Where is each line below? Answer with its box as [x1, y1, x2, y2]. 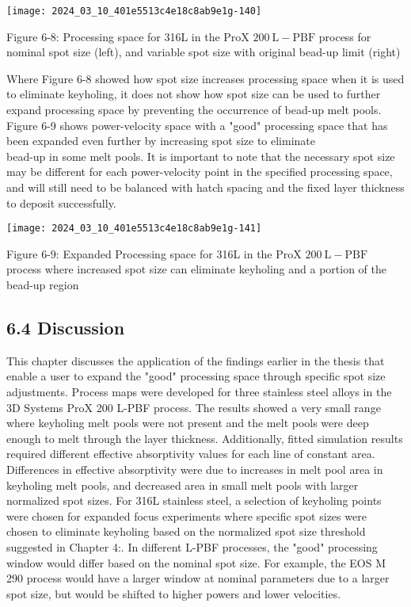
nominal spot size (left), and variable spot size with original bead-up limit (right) [6, 44, 401, 60]
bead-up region [6, 277, 79, 293]
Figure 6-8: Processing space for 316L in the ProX [6, 28, 249, 44]
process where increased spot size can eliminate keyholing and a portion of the [6, 261, 387, 277]
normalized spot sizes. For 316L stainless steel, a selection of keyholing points [6, 492, 382, 509]
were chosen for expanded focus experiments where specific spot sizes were [6, 507, 367, 524]
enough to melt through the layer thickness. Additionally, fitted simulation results [6, 429, 403, 446]
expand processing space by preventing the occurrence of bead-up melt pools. [6, 101, 382, 118]
